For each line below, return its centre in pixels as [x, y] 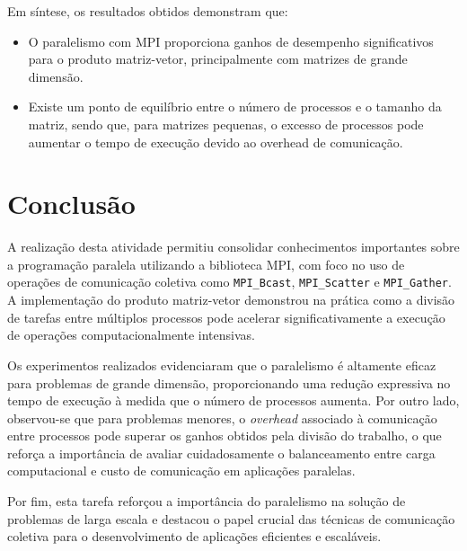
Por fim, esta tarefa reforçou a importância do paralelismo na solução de [207, 501]
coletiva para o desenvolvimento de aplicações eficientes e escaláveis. [194, 536]
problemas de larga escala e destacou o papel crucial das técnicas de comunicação [231, 518]
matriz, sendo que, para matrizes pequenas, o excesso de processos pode [226, 124]
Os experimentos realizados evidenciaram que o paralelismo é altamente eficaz [222, 364]
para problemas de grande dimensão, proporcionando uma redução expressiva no [229, 382]
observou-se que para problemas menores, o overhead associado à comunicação [222, 418]
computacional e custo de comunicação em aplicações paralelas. [181, 471]
